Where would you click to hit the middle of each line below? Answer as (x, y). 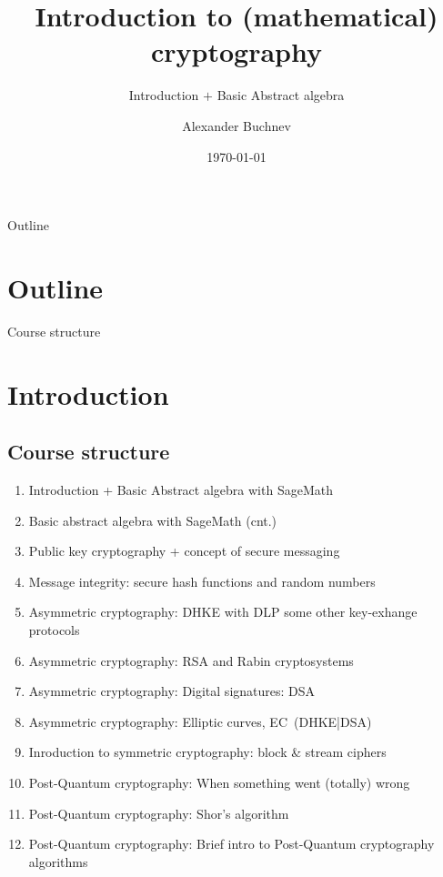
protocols (54, 629)
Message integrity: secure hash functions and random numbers (202, 581)
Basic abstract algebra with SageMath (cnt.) (153, 520)
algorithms (58, 861)
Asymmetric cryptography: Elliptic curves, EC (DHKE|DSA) (200, 721)
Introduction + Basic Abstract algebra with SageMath (181, 489)
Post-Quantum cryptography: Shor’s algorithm (159, 813)
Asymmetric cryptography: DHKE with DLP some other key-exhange (223, 612)
